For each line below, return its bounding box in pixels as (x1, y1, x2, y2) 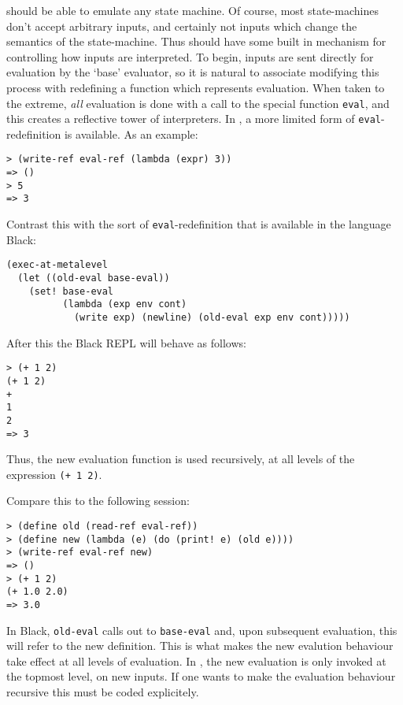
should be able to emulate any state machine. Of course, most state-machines (6, 2, 379, 18)
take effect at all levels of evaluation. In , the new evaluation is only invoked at (6, 652, 386, 669)
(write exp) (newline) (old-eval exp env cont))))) (73, 311, 350, 323)
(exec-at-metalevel (6, 259, 108, 271)
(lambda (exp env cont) (62, 299, 187, 310)
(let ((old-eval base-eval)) (17, 273, 170, 284)
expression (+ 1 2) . (6, 466, 102, 482)
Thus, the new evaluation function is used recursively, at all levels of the (6, 451, 355, 467)
